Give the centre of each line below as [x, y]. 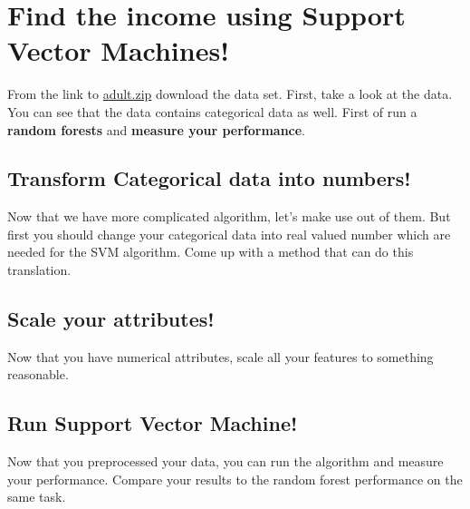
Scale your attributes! [111, 319]
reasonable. [38, 374]
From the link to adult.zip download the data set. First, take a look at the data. [230, 94]
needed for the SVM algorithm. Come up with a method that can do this [211, 252]
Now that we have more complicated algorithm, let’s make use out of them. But [229, 216]
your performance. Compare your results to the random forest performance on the [235, 479]
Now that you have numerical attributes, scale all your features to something [221, 356]
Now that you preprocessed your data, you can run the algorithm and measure [225, 461]
